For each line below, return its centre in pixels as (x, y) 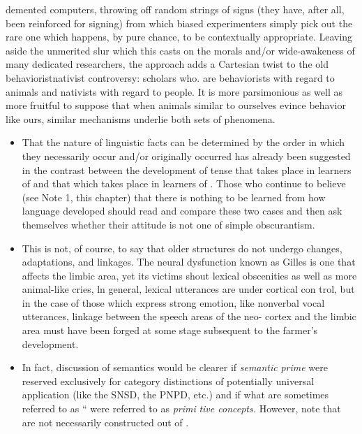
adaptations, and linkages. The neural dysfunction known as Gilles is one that (189, 262)
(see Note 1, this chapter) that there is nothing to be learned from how (174, 197)
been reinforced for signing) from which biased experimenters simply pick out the (179, 23)
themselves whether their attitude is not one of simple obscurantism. (168, 224)
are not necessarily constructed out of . (105, 422)
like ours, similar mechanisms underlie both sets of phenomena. (141, 118)
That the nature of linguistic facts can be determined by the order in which (183, 142)
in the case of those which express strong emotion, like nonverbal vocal (173, 302)
